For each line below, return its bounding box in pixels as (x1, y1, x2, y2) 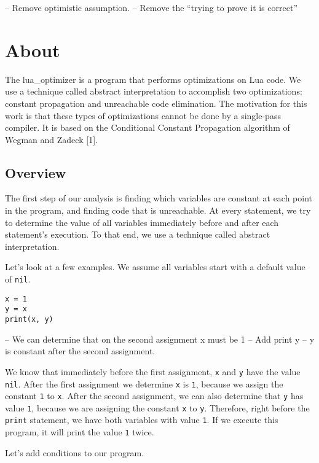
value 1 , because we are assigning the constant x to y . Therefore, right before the (5, 401, 310, 414)
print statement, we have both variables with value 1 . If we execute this (5, 413, 278, 426)
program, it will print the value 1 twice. (5, 426, 154, 438)
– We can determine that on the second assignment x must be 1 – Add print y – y (5, 332, 315, 345)
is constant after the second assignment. (5, 344, 156, 357)
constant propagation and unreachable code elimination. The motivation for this (5, 96, 307, 109)
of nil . (5, 273, 31, 286)
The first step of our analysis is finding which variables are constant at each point (5, 192, 313, 204)
